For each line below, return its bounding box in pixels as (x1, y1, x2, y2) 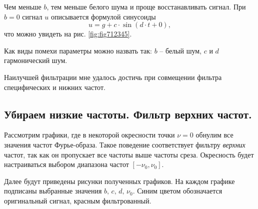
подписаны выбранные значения (4, 185, 102, 196)
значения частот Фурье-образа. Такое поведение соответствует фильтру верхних (4, 139, 245, 149)
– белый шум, (159, 45, 202, 55)
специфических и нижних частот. (4, 81, 105, 92)
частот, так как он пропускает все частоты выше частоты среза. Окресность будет (4, 149, 254, 159)
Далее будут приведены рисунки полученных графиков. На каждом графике (4, 175, 235, 186)
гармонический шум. (4, 55, 67, 65)
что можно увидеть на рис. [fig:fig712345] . (4, 28, 132, 39)
